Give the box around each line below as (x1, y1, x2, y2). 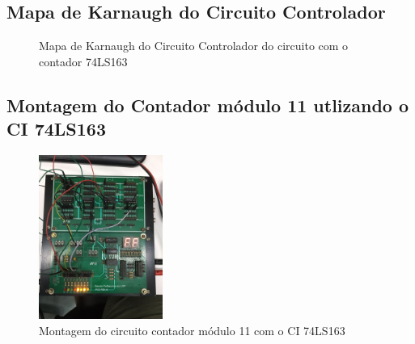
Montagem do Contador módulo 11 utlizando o (6, 92, 409, 117)
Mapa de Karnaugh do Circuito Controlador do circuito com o (39, 37, 349, 54)
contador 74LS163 (39, 52, 128, 69)
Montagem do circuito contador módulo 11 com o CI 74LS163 (39, 322, 345, 339)
